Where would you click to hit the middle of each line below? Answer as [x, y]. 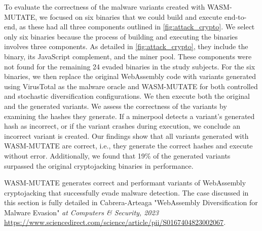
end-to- [235, 16]
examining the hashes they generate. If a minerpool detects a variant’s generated [129, 116]
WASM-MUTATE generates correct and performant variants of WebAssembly [125, 183]
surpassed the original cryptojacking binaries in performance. [99, 165]
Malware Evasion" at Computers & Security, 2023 [81, 212]
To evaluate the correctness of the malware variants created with [105, 7]
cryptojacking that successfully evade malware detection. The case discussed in [126, 192]
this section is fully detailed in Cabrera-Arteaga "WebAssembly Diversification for [131, 202]
